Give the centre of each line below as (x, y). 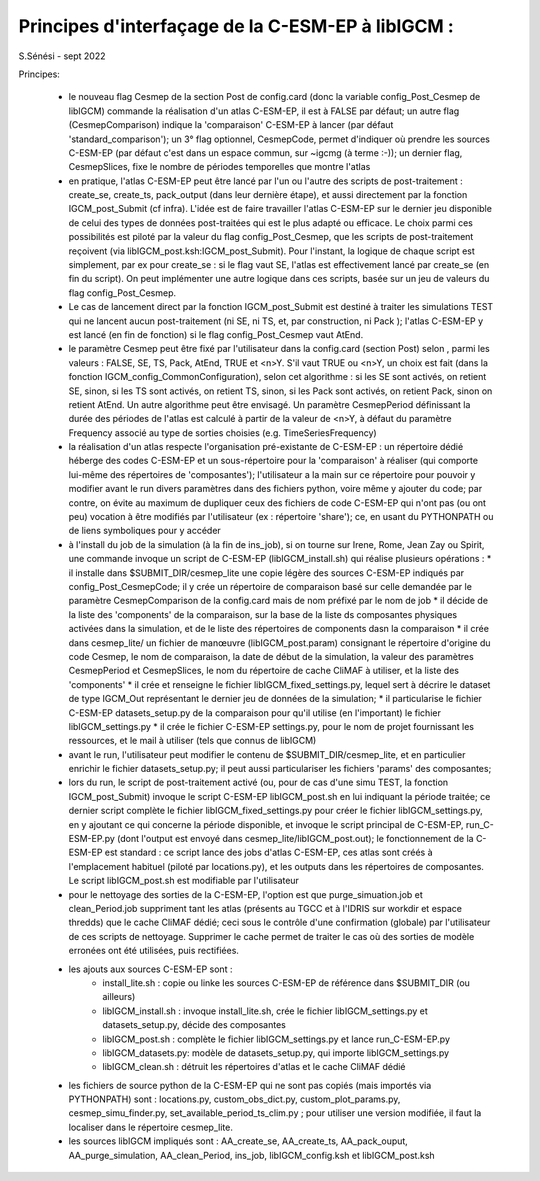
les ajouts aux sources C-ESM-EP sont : (150, 969)
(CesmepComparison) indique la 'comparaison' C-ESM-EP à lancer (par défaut (231, 125)
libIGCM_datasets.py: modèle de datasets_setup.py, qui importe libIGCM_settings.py (276, 1052)
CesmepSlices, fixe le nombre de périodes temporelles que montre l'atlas (219, 167)
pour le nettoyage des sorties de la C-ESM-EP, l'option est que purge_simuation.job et (246, 894)
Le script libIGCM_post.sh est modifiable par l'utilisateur (184, 881)
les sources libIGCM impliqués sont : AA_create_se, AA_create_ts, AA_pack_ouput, (238, 1141)
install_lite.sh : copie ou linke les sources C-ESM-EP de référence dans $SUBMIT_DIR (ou (286, 982)
